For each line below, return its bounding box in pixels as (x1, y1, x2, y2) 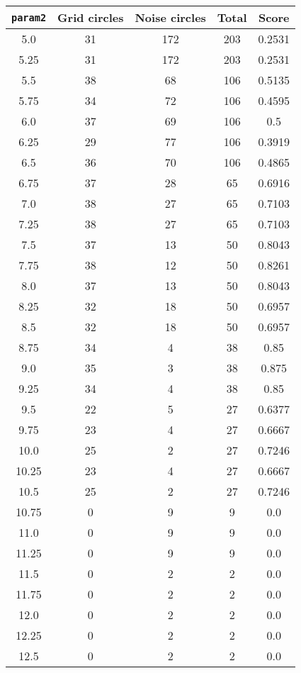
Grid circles (57, 9, 124, 26)
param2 (11, 11, 47, 23)
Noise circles (135, 9, 206, 26)
